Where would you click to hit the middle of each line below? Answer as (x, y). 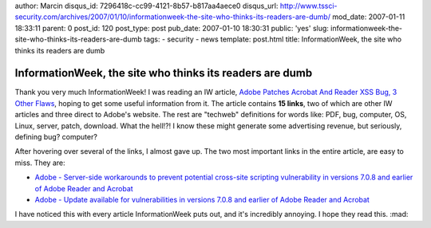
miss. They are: (40, 163)
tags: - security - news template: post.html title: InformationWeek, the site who (273, 39)
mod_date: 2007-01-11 (369, 17)
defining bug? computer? (56, 137)
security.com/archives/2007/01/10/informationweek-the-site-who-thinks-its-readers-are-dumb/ (173, 17)
